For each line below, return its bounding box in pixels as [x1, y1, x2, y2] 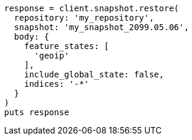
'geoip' [34, 51, 69, 60]
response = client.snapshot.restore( [4, 4, 180, 13]
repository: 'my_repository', [14, 13, 154, 22]
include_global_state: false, [24, 70, 164, 79]
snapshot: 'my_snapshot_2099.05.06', [14, 22, 189, 32]
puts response [4, 108, 69, 117]
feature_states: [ [24, 41, 110, 51]
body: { [14, 32, 49, 41]
